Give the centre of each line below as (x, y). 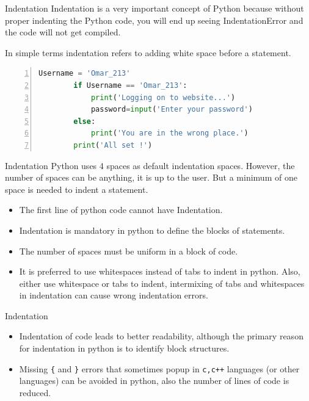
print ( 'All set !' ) (113, 145)
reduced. (35, 392)
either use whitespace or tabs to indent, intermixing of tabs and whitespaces (162, 283)
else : (85, 121)
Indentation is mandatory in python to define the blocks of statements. (152, 230)
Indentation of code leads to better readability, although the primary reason (161, 336)
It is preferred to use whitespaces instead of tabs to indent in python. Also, (160, 271)
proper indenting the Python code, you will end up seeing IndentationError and (154, 20)
